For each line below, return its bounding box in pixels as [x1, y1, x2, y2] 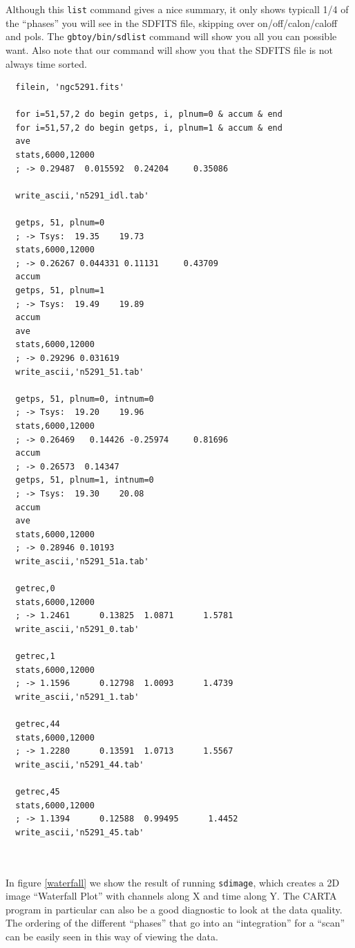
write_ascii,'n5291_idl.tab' [15, 190, 149, 201]
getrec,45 [15, 786, 60, 797]
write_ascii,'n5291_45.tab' [15, 827, 144, 837]
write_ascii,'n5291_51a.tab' [15, 556, 149, 566]
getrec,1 [15, 651, 55, 662]
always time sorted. [6, 56, 88, 71]
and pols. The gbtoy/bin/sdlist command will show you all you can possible [6, 29, 337, 44]
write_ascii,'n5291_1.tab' [15, 691, 140, 702]
